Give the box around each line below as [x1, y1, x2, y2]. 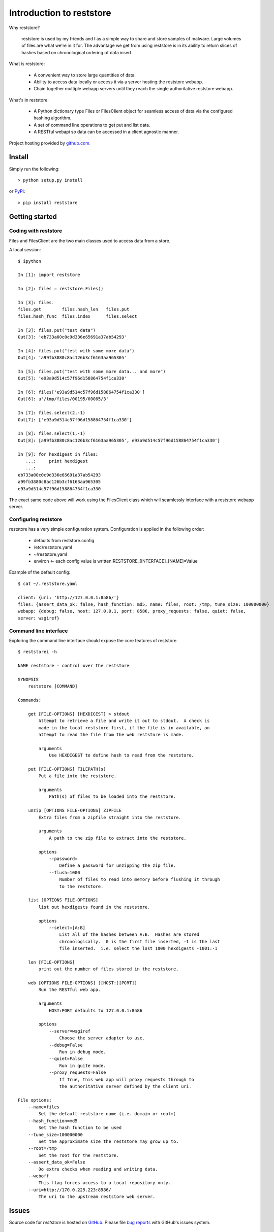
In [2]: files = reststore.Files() [18, 286, 104, 292]
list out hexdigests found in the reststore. [38, 904, 150, 910]
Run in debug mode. [59, 1049, 106, 1055]
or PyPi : [9, 188, 25, 194]
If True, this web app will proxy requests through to [59, 1077, 194, 1082]
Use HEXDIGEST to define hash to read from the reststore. [49, 753, 194, 758]
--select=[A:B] [49, 924, 86, 930]
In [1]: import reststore [18, 272, 81, 278]
